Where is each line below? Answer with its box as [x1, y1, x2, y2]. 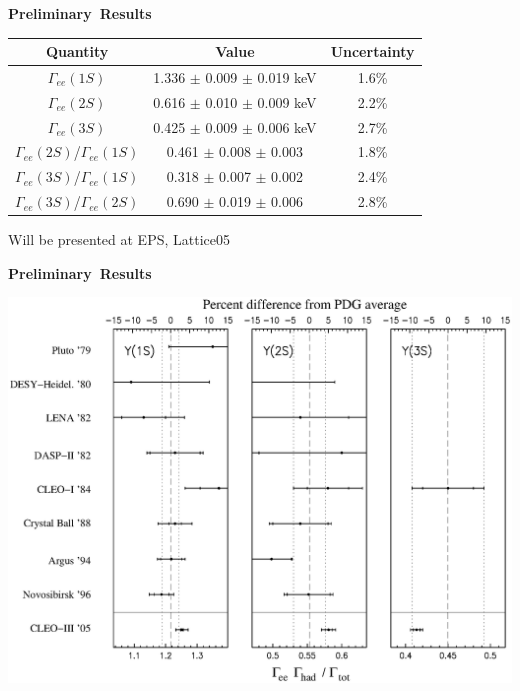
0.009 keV [257, 91, 317, 112]
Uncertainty [330, 41, 415, 62]
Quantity [45, 41, 109, 62]
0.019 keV [257, 66, 317, 87]
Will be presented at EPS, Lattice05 [8, 229, 230, 250]
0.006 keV [257, 116, 317, 137]
